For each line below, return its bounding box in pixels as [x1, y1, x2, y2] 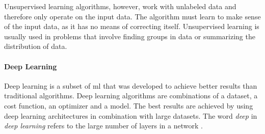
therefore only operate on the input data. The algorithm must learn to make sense [4, 11, 261, 21]
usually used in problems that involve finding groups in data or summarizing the [4, 31, 255, 41]
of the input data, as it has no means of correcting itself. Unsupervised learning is [4, 21, 259, 32]
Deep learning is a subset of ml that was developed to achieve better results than [4, 80, 257, 91]
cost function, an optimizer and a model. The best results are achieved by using [4, 100, 253, 111]
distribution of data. [4, 41, 67, 51]
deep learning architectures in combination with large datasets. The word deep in [4, 110, 257, 121]
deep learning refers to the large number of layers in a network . [4, 120, 203, 131]
